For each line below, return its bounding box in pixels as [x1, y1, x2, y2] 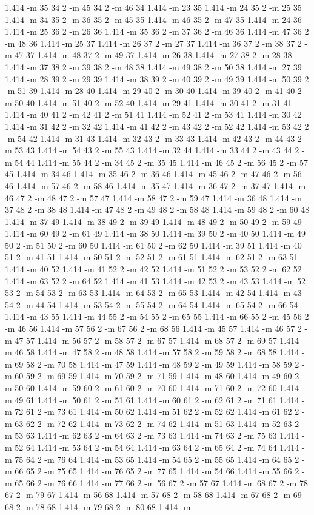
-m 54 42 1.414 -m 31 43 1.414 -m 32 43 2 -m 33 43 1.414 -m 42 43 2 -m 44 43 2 [5, 132, 302, 144]
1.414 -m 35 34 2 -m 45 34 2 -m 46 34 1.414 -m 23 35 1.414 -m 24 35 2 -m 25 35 [5, 1, 302, 13]
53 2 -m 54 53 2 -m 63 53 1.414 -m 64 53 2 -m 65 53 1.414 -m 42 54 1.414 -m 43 [5, 286, 302, 299]
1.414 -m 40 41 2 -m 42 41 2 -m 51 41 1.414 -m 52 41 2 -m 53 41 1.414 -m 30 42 [5, 108, 302, 121]
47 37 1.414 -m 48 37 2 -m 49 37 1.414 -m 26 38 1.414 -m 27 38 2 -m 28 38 [15, 49, 292, 61]
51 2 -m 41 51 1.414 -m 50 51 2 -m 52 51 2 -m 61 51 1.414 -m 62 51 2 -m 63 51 [5, 251, 298, 263]
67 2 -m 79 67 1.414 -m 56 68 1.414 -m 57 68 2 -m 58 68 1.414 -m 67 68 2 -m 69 [5, 488, 302, 501]
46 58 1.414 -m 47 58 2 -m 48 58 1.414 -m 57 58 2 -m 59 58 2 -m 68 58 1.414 [15, 346, 299, 358]
